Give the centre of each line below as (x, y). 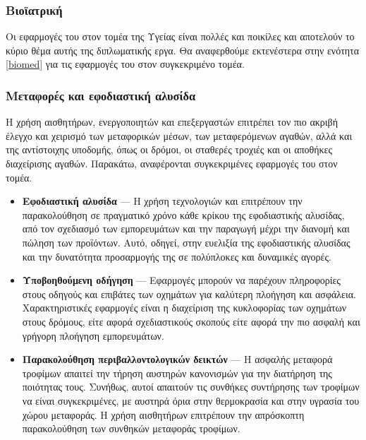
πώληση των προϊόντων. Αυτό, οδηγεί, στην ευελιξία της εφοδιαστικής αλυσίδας (186, 242)
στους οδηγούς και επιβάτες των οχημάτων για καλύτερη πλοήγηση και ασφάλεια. (189, 293)
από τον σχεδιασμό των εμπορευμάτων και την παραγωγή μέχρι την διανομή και (186, 228)
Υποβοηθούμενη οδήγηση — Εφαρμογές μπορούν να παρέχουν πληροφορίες (181, 280)
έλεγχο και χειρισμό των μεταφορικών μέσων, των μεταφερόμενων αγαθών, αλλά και (179, 135)
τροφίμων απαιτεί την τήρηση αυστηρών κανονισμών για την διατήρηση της (177, 373)
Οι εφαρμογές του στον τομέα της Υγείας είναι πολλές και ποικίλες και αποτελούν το (180, 36)
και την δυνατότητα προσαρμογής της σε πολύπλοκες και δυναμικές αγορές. (177, 256)
